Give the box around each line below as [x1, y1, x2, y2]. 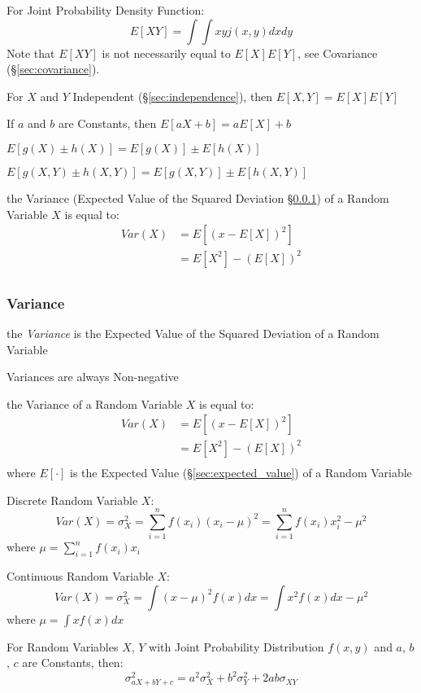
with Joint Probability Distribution [149, 638, 324, 655]
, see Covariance [297, 44, 378, 61]
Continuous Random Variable [7, 568, 154, 585]
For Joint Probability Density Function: [7, 2, 205, 18]
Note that [7, 44, 55, 61]
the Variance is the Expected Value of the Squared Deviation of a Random [7, 324, 380, 341]
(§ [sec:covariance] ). [7, 60, 100, 77]
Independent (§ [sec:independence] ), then [72, 87, 273, 104]
